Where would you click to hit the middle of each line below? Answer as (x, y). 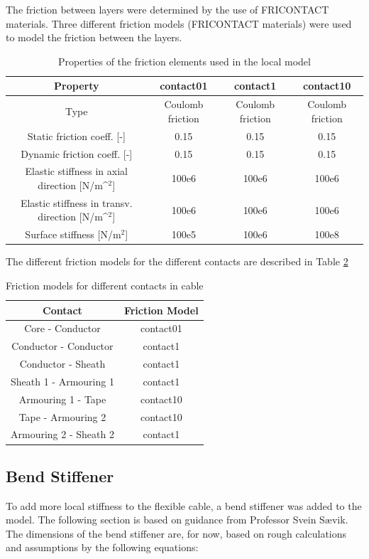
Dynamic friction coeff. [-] (77, 153)
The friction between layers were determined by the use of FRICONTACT (167, 9)
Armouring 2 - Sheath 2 (62, 434)
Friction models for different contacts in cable (105, 285)
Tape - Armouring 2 (62, 416)
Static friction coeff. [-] (76, 135)
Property (77, 86)
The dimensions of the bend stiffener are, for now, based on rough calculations (176, 533)
